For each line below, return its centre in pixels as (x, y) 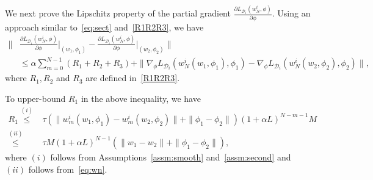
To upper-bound (35, 98)
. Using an (291, 13)
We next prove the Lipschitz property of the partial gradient (118, 13)
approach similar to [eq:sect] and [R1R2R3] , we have (104, 27)
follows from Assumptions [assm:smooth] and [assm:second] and (171, 157)
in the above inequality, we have (141, 98)
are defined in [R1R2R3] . (133, 78)
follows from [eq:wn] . (68, 169)
